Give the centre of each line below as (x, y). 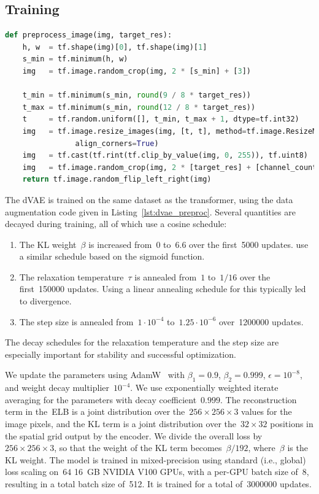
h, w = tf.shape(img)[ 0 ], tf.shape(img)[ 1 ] (115, 47)
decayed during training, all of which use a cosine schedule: (116, 224)
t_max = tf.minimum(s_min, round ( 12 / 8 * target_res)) (139, 107)
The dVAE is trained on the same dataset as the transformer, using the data (149, 199)
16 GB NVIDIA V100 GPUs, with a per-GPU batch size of (186, 472)
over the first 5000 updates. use (249, 244)
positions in (292, 424)
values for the (267, 411)
